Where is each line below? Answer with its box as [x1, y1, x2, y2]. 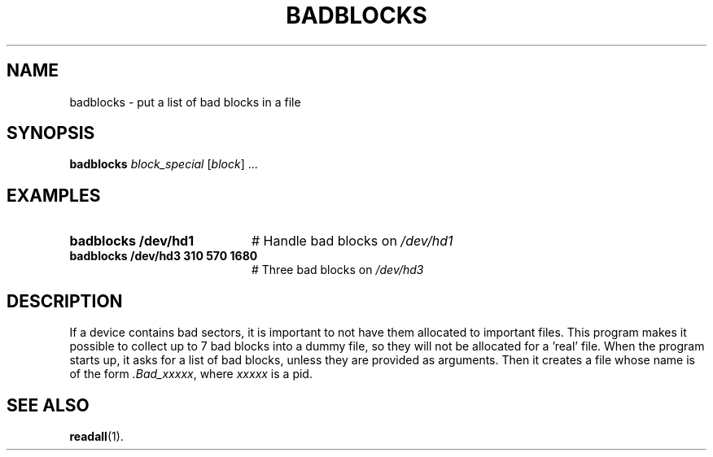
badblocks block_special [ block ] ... [69, 157, 258, 172]
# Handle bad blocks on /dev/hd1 [251, 233, 453, 250]
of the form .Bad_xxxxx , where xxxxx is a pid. [69, 367, 313, 381]
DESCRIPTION [7, 290, 123, 311]
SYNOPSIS [7, 123, 95, 144]
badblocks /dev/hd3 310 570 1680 [69, 249, 258, 263]
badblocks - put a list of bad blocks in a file [69, 94, 301, 109]
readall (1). [69, 429, 124, 443]
